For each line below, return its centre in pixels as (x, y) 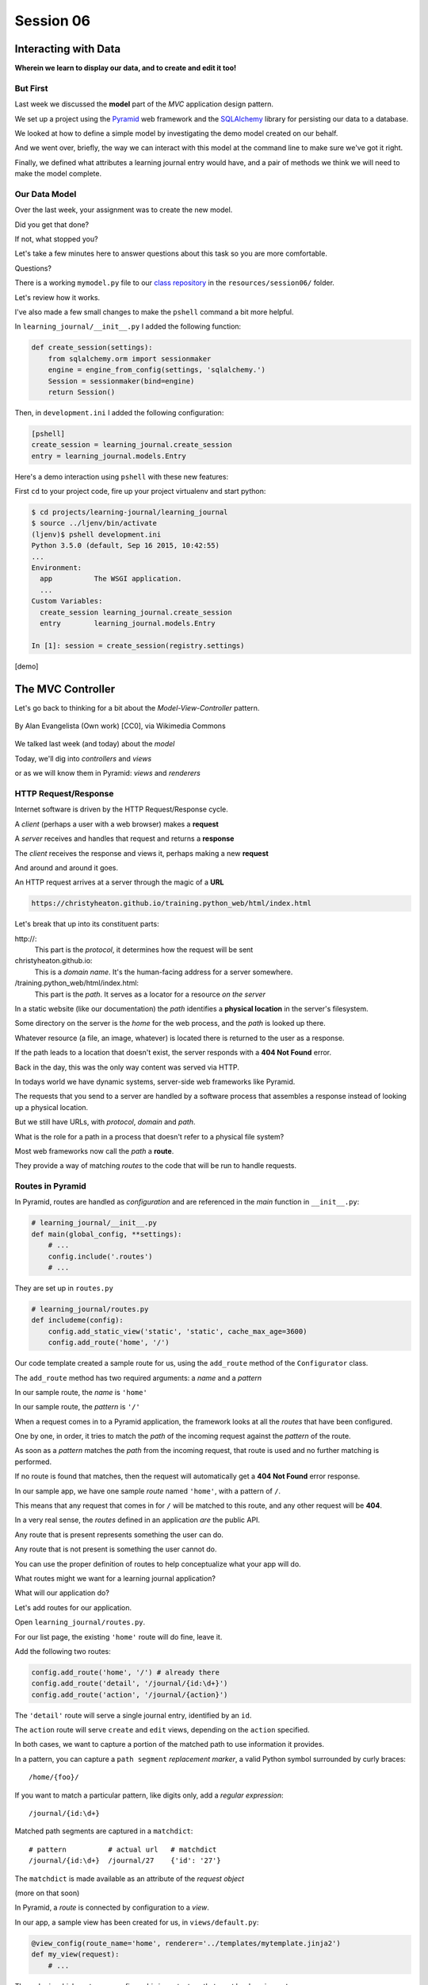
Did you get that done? (52, 224)
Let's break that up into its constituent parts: (87, 924)
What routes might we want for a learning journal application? (115, 1578)
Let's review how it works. (57, 297)
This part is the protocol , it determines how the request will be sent (144, 950)
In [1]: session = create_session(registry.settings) (138, 646)
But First (31, 88)
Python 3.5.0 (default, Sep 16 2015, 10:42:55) (125, 545)
